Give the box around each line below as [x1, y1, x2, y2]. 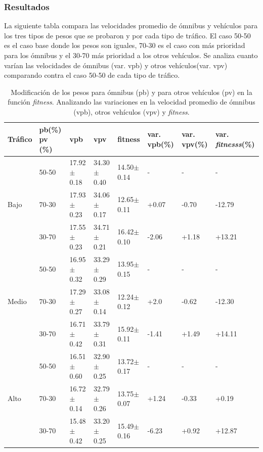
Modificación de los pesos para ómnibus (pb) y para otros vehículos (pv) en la [11, 86, 252, 97]
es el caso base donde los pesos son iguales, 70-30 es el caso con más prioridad [4, 40, 245, 51]
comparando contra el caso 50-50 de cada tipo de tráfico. [4, 70, 180, 80]
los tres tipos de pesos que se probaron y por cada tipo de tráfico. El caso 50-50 [4, 30, 251, 40]
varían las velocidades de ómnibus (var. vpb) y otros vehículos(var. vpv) [4, 60, 228, 70]
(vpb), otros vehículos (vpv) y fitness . [73, 106, 190, 117]
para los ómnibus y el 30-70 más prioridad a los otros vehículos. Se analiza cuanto [4, 50, 258, 60]
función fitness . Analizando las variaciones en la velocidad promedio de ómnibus [8, 96, 255, 107]
